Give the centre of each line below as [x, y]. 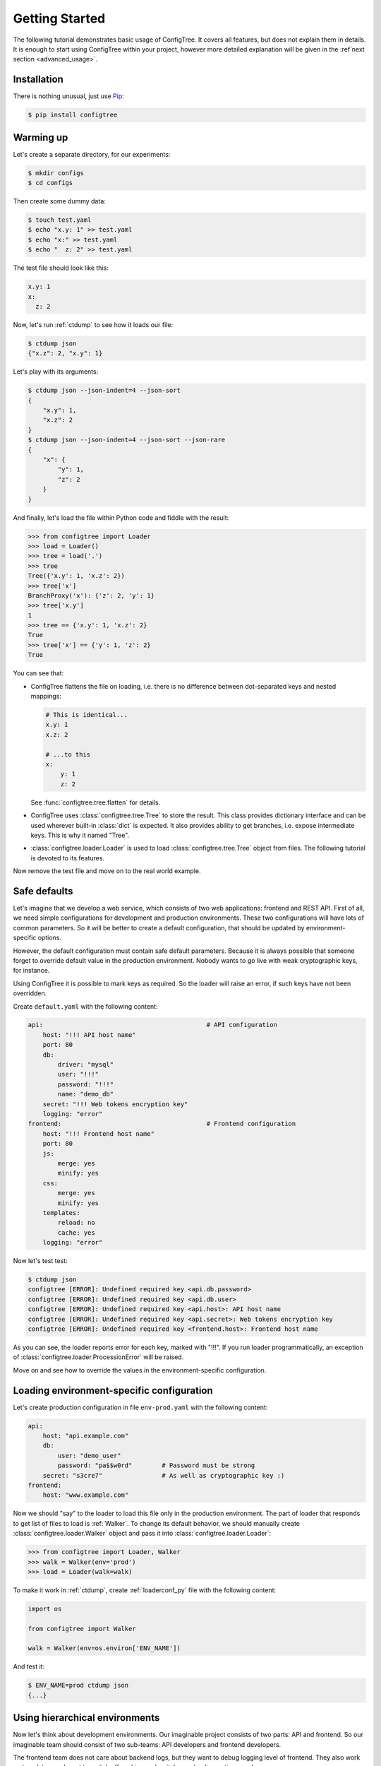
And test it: [29, 1666]
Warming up [41, 137]
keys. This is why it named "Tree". [80, 835]
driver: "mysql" [86, 1065]
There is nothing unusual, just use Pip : [69, 96]
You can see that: [38, 673]
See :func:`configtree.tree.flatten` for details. [96, 802]
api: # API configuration [153, 1025]
